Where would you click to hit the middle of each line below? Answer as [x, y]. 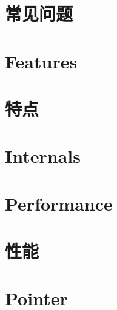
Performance [59, 203]
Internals [43, 156]
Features [41, 61]
